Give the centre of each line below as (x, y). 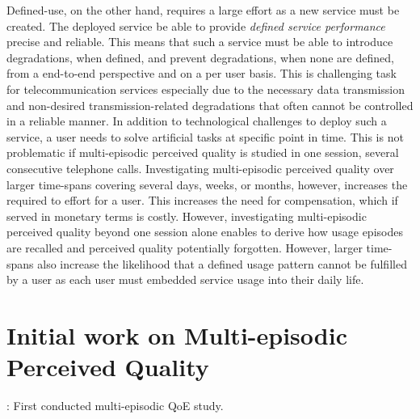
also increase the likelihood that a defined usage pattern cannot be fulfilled (222, 263)
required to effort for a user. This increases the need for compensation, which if (202, 200)
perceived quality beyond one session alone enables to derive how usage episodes (205, 232)
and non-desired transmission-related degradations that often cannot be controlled (210, 105)
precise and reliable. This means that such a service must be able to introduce (200, 42)
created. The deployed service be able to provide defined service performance (196, 25)
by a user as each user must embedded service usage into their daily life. (185, 279)
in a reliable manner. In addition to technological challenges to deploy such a (197, 121)
